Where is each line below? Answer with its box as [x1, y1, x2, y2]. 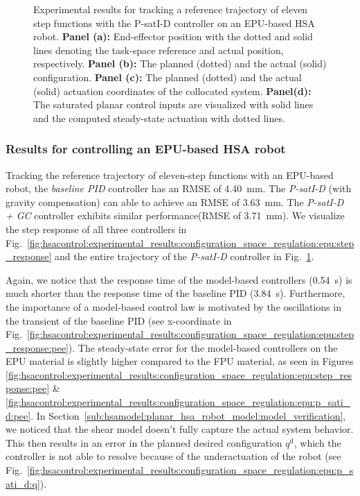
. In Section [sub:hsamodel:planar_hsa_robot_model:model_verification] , [30, 408, 346, 422]
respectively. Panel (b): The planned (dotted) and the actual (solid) [33, 56, 327, 71]
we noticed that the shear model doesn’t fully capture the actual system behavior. [6, 422, 354, 436]
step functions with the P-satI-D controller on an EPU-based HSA [33, 15, 315, 30]
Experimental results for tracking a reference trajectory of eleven [33, 2, 308, 16]
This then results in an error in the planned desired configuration [6, 435, 282, 450]
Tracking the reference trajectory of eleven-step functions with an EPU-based [6, 167, 334, 182]
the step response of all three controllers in [6, 221, 187, 236]
